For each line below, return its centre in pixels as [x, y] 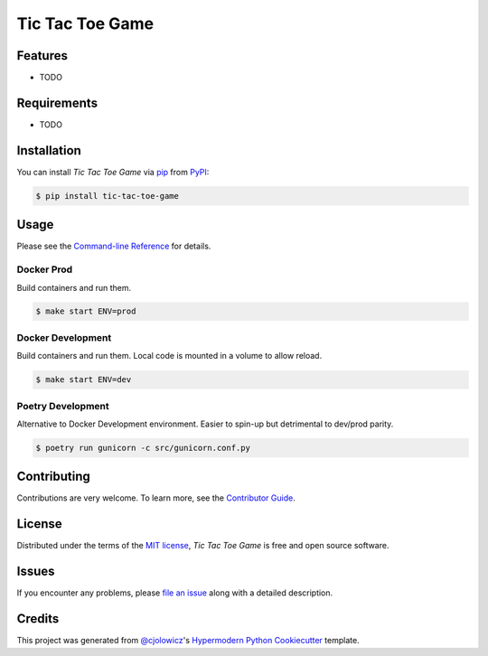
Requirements [57, 103]
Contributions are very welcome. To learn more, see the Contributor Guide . [156, 498]
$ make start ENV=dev [84, 380]
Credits [38, 619]
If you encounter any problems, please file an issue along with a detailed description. [175, 593]
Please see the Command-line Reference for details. [114, 246]
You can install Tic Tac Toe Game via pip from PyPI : [113, 172]
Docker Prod [45, 269]
